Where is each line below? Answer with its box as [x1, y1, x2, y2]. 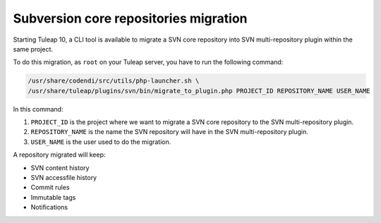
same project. [13, 44, 53, 53]
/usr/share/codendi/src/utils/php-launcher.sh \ [28, 77, 200, 85]
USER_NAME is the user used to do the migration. [30, 138, 171, 146]
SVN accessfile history [30, 174, 97, 182]
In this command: [13, 104, 64, 113]
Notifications [30, 203, 68, 212]
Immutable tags [30, 193, 76, 201]
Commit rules [30, 183, 70, 192]
